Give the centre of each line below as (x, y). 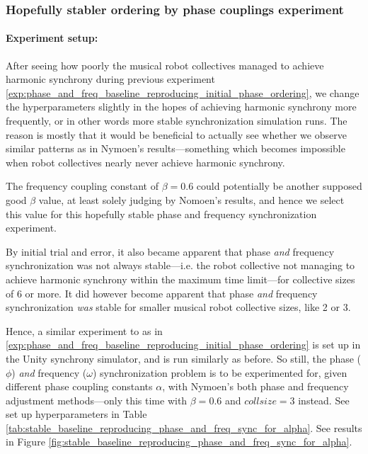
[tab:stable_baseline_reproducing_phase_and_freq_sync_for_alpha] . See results (184, 427)
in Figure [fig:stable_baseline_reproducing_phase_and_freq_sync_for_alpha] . (179, 442)
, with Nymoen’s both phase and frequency (255, 386)
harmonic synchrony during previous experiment (110, 79)
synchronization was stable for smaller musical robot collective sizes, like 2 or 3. (178, 307)
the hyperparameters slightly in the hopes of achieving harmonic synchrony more (181, 107)
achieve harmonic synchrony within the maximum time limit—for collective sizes (180, 279)
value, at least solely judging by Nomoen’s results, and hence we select (191, 199)
